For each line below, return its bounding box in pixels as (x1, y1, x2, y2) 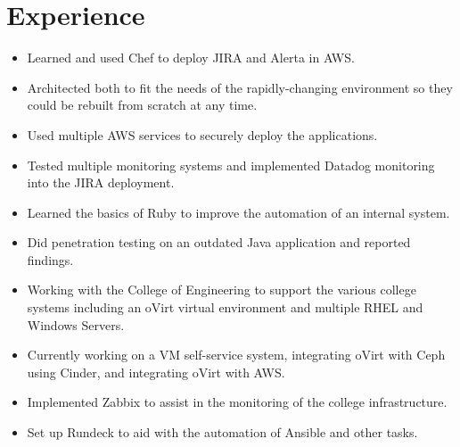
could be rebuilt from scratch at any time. (27, 95, 258, 114)
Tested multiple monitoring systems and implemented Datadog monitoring (27, 155, 435, 174)
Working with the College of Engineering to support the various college (27, 280, 416, 299)
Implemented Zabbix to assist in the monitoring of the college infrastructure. (27, 393, 448, 411)
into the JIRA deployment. (27, 173, 175, 192)
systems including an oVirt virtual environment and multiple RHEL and (27, 298, 423, 317)
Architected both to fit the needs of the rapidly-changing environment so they (27, 78, 453, 96)
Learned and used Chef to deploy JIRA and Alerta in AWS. (27, 48, 355, 67)
